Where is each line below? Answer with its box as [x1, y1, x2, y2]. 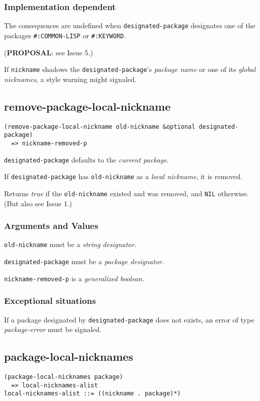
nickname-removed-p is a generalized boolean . [4, 273, 144, 283]
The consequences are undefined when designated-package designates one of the [4, 20, 255, 31]
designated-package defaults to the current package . [4, 154, 169, 165]
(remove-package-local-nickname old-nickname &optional [4, 123, 196, 130]
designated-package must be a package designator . [4, 256, 164, 266]
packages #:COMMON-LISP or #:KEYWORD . [4, 30, 126, 40]
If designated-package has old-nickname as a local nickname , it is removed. [4, 171, 242, 182]
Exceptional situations [4, 294, 96, 307]
